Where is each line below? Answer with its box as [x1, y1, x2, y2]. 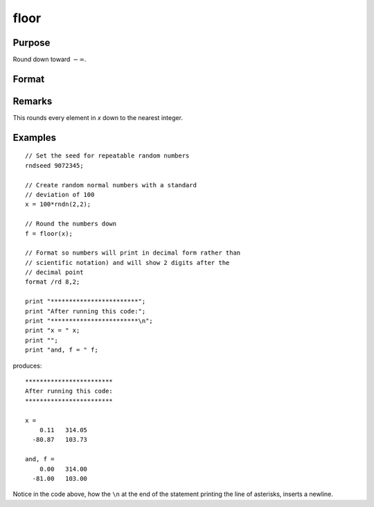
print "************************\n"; [25, 317, 154, 325]
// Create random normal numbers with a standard [25, 181, 197, 189]
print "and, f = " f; [25, 346, 98, 354]
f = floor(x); [25, 230, 73, 237]
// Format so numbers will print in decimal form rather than [25, 249, 241, 257]
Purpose [12, 37, 51, 49]
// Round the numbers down [25, 220, 117, 228]
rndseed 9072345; [25, 162, 84, 169]
